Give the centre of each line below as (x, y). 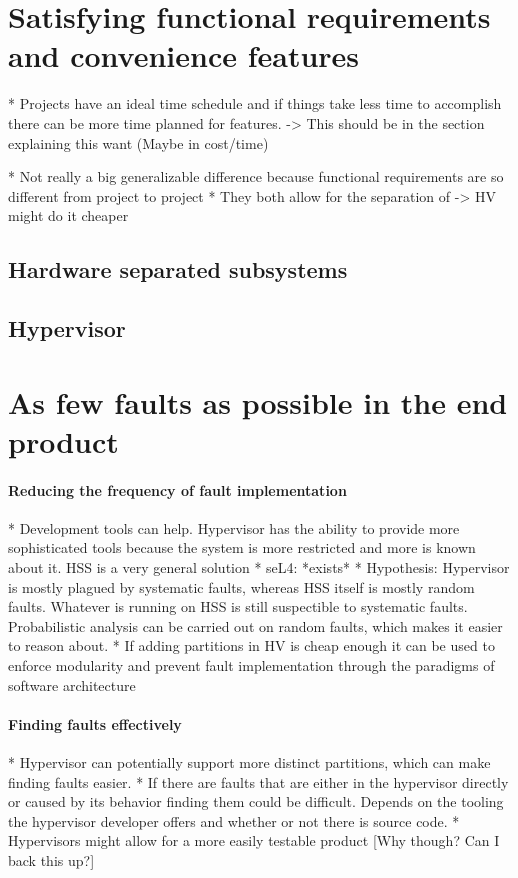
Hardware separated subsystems (178, 269)
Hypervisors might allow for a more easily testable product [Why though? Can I (254, 840)
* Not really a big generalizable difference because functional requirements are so (256, 176)
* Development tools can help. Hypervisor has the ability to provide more (234, 527)
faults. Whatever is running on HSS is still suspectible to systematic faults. (238, 606)
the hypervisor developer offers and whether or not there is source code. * (234, 820)
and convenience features (184, 55)
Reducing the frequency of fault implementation (177, 489)
